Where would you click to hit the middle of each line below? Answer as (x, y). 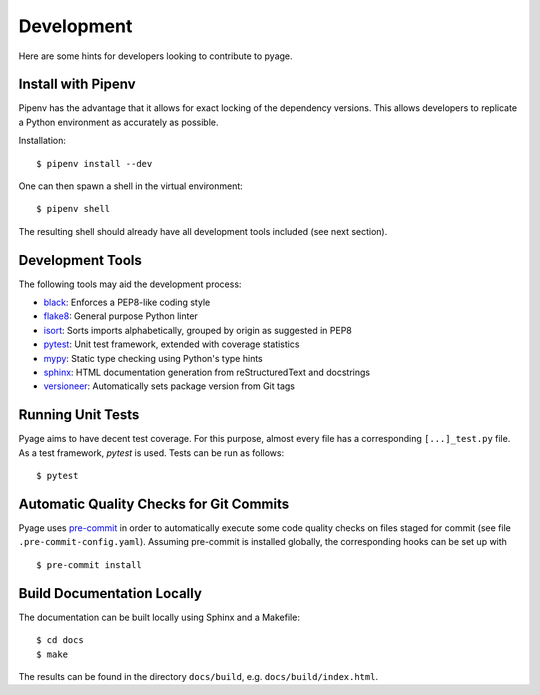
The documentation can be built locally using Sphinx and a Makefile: (159, 617)
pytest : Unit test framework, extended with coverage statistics (171, 344)
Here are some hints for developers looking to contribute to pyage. (156, 56)
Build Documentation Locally (110, 593)
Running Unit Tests (79, 415)
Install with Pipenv (77, 84)
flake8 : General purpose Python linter (121, 316)
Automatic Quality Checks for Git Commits (154, 503)
